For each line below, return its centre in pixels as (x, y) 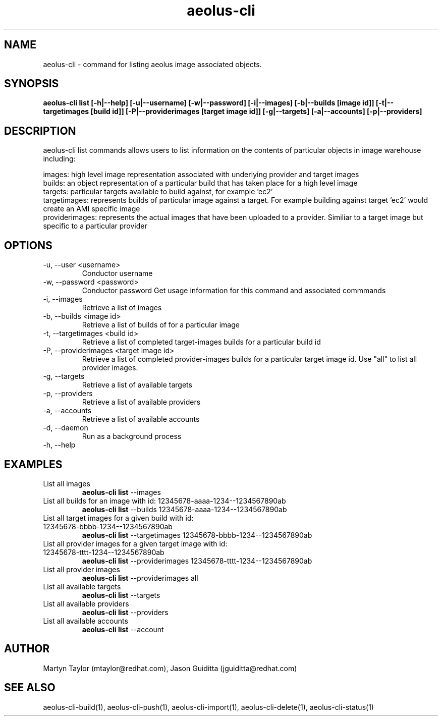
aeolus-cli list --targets (121, 595)
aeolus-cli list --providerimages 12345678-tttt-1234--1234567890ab (197, 561)
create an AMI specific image (92, 209)
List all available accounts (86, 621)
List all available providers (86, 603)
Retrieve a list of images (122, 308)
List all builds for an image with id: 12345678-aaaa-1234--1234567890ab (164, 501)
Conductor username (117, 273)
